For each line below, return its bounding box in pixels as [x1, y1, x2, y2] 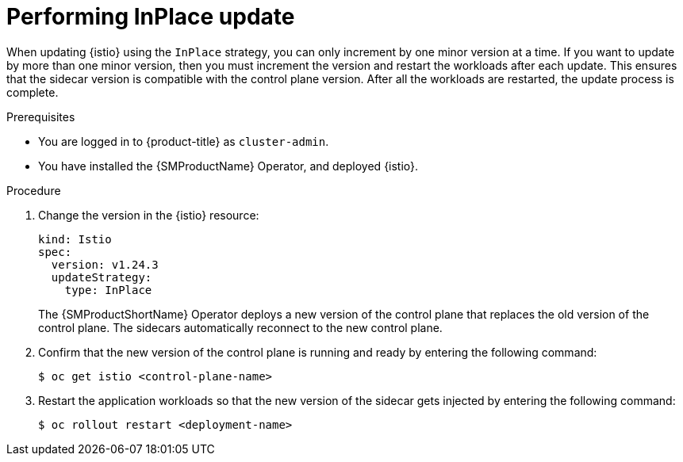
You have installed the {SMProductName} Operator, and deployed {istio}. [38, 158, 419, 173]
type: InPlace [64, 283, 152, 296]
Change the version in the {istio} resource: [38, 208, 259, 222]
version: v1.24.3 [51, 258, 159, 271]
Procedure [6, 183, 61, 197]
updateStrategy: [51, 270, 152, 284]
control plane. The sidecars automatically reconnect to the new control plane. [38, 320, 443, 334]
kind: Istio [38, 232, 112, 246]
